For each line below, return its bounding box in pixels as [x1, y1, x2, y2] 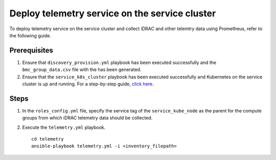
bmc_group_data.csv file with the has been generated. [22, 66, 142, 73]
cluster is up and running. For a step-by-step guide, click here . [22, 81, 154, 87]
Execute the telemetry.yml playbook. [22, 124, 106, 130]
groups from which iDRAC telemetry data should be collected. [22, 115, 153, 121]
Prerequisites [9, 46, 53, 55]
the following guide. [9, 32, 51, 38]
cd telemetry [31, 136, 64, 142]
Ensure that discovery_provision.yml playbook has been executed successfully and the [22, 59, 217, 65]
